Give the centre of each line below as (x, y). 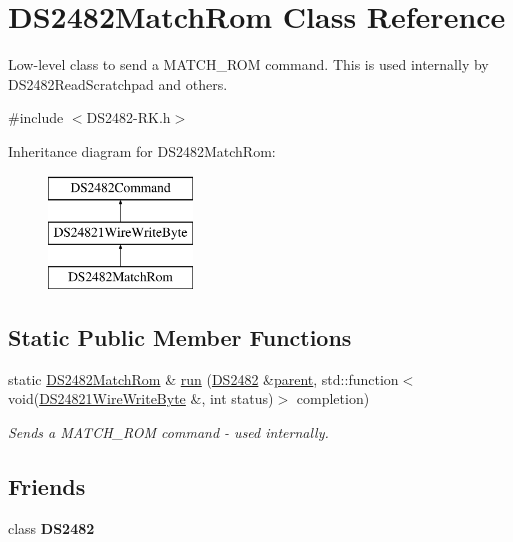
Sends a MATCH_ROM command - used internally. (168, 431)
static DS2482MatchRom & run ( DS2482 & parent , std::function (203, 378)
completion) (333, 398)
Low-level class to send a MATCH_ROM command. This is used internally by (248, 64)
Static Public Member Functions (180, 336)
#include (36, 117)
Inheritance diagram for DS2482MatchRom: (142, 150)
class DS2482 (51, 527)
